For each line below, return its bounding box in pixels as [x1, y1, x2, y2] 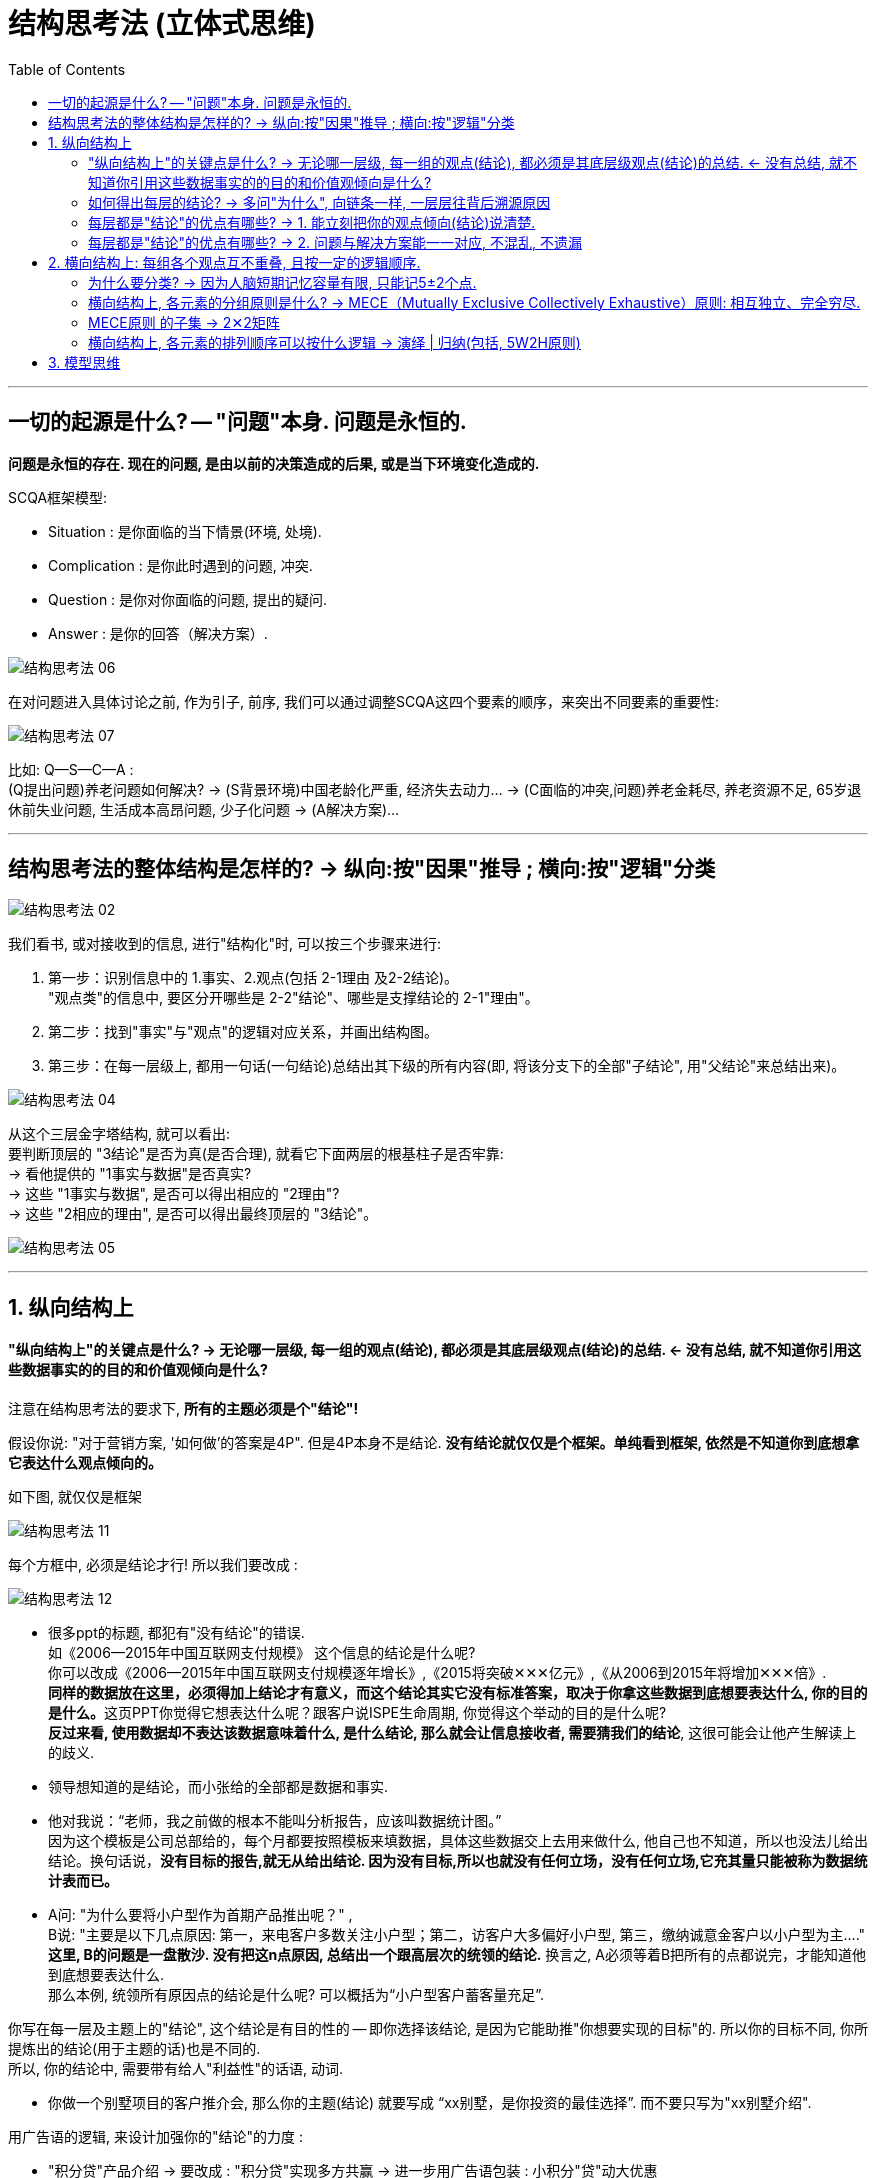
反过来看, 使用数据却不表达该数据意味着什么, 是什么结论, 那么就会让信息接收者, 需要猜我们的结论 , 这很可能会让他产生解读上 [48, 1724, 857, 1742]
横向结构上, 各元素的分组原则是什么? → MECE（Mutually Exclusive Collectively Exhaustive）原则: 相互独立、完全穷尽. [88, 293, 861, 311]
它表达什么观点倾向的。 [8, 1454, 162, 1472]
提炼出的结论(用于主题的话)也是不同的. [8, 2040, 261, 2058]
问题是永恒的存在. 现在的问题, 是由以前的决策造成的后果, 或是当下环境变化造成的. [8, 454, 540, 472]
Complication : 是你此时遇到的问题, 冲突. [48, 556, 313, 574]
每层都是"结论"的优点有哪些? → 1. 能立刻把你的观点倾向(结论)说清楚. [88, 213, 536, 231]
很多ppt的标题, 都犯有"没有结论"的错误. [48, 1624, 305, 1642]
